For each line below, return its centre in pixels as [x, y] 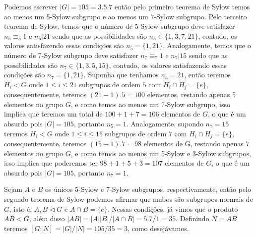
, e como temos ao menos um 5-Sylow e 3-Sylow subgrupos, [161, 153]
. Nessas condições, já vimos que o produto [173, 208]
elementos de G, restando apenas [193, 144]
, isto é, [21, 208]
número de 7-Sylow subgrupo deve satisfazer [71, 55]
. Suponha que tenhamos [121, 75]
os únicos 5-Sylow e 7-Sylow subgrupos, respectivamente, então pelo [148, 189]
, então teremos [208, 75]
